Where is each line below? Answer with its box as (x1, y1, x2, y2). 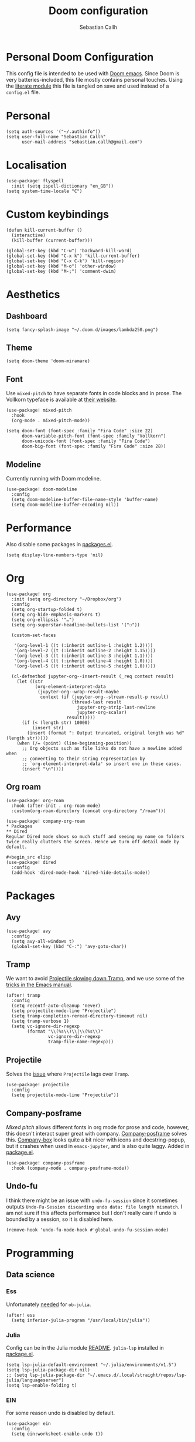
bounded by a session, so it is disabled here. (6, 1216, 114, 1223)
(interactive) (11, 232, 46, 238)
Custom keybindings (6, 208, 110, 221)
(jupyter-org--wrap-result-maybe (37, 689, 119, 695)
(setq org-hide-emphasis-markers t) (11, 612, 101, 617)
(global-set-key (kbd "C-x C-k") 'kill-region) (6, 258, 125, 264)
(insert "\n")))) (21, 766, 64, 772)
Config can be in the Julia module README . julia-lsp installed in (6, 1344, 164, 1351)
